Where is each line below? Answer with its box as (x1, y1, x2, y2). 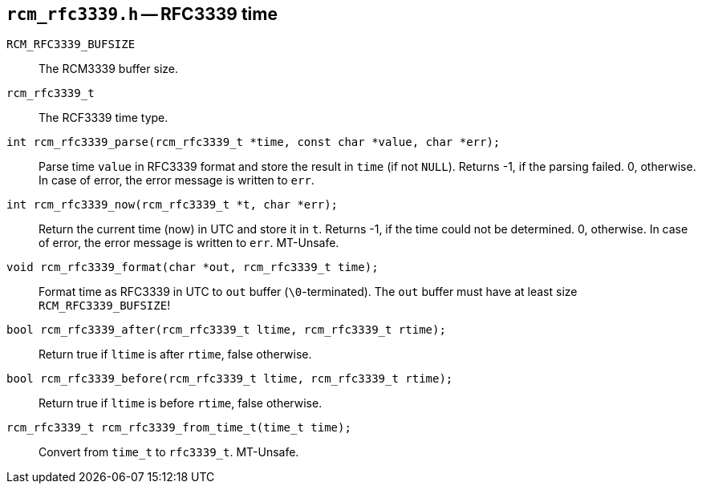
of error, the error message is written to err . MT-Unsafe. (39, 236, 339, 250)
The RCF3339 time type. (39, 111, 168, 125)
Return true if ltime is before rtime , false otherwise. (39, 396, 323, 411)
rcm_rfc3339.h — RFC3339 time (6, 4, 278, 24)
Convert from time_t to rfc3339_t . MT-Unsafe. (39, 445, 299, 460)
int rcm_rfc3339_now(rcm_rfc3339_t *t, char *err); (6, 198, 339, 212)
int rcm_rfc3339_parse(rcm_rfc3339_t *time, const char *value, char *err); (6, 136, 501, 149)
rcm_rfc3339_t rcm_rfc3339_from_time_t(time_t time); (6, 421, 351, 435)
